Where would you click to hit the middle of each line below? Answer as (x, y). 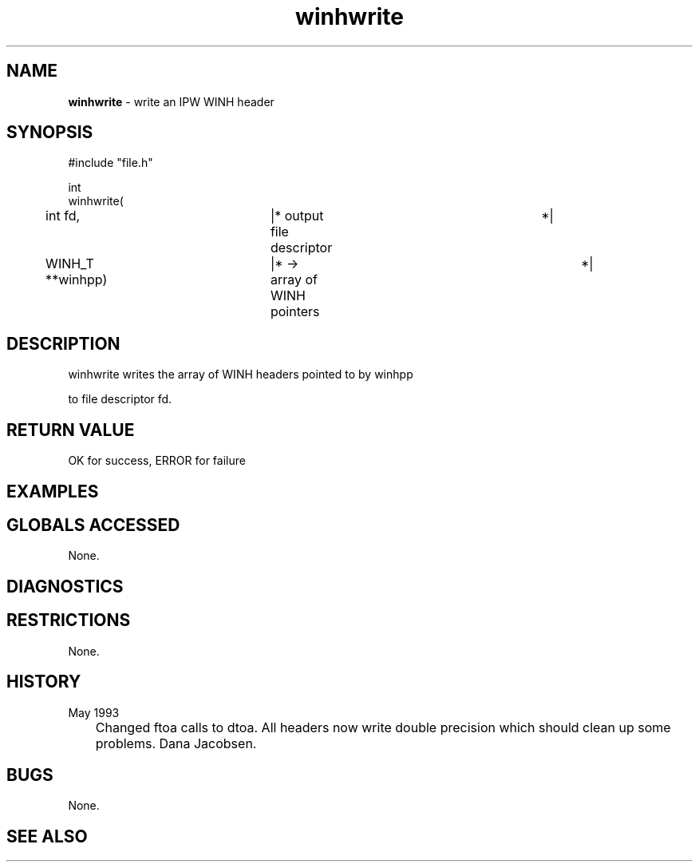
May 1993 (94, 712)
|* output (297, 216)
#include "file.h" (111, 163)
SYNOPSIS (50, 133)
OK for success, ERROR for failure (157, 461)
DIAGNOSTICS (65, 586)
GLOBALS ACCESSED (93, 525)
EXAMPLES (53, 491)
